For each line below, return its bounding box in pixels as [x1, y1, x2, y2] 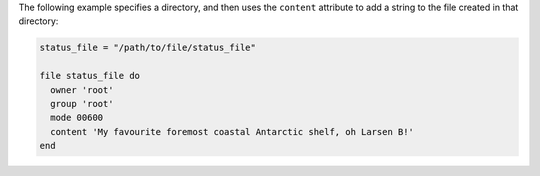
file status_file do [39, 70, 140, 82]
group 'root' [50, 98, 114, 109]
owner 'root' [50, 84, 114, 95]
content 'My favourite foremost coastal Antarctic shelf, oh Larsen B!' [50, 126, 415, 137]
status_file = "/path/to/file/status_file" [39, 42, 257, 54]
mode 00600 [50, 112, 104, 124]
